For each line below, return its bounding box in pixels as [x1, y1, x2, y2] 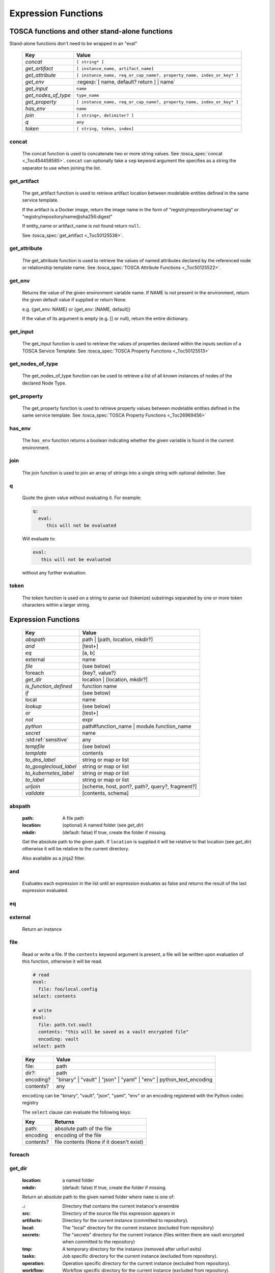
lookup [25, 703, 42, 710]
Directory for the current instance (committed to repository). [62, 1217, 188, 1224]
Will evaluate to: [22, 536, 56, 542]
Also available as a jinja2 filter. [22, 855, 86, 861]
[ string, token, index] [76, 126, 134, 131]
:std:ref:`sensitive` [25, 736, 69, 743]
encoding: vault [38, 1036, 79, 1042]
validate [25, 790, 45, 797]
